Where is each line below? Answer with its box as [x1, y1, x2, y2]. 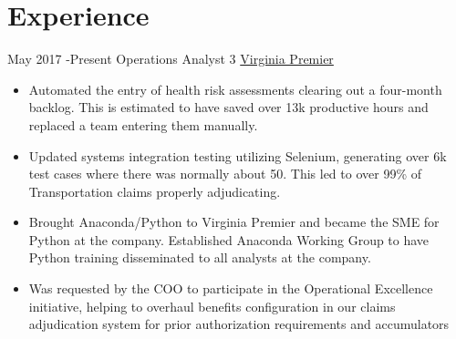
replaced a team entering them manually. [28, 115, 258, 134]
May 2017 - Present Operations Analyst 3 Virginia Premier [7, 49, 334, 68]
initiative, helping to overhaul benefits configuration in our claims [28, 296, 396, 315]
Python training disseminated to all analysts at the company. [28, 248, 371, 267]
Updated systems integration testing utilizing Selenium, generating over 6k [28, 146, 447, 165]
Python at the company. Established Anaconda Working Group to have [28, 230, 430, 249]
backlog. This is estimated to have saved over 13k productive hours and [28, 98, 429, 117]
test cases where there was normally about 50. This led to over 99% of [28, 164, 421, 183]
